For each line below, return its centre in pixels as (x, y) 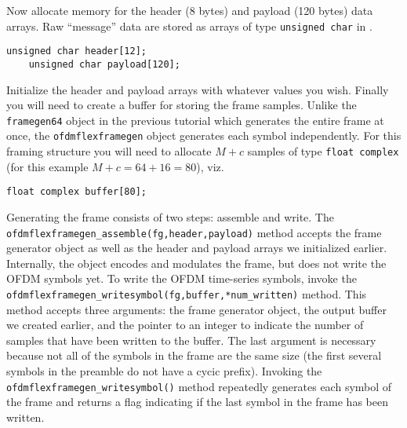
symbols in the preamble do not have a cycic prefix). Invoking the (164, 371)
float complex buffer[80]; (76, 192)
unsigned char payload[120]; (104, 64)
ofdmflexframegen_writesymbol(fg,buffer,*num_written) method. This (187, 294)
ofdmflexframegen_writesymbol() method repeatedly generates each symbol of (199, 386)
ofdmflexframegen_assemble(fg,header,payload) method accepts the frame (194, 232)
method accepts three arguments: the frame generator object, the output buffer (196, 309)
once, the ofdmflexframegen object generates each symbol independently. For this (204, 135)
